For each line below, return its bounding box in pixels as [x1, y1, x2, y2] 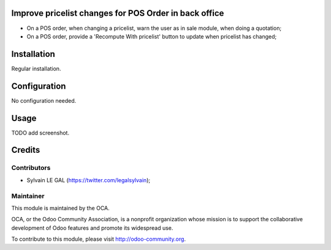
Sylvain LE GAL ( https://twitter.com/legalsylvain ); [26, 176, 150, 183]
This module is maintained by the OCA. [11, 204, 110, 211]
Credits [11, 145, 40, 155]
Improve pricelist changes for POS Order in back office [11, 8, 224, 18]
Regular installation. [11, 65, 61, 72]
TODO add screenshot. [11, 129, 70, 136]
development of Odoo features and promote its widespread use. [11, 224, 173, 232]
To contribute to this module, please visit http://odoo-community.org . [11, 235, 186, 243]
